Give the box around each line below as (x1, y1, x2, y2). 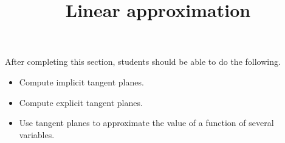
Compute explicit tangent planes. (19, 96, 143, 108)
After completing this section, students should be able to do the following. (5, 55, 281, 68)
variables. (19, 128, 55, 141)
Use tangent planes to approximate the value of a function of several (19, 116, 274, 129)
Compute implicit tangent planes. (19, 75, 144, 88)
